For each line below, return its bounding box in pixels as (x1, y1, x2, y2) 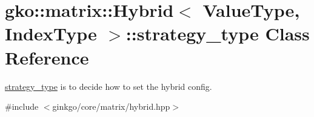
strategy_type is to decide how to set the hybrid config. (5, 80, 212, 92)
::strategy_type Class (125, 21, 310, 46)
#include (5, 100, 39, 113)
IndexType (5, 21, 97, 46)
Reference (5, 45, 89, 69)
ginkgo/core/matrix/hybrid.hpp (52, 100, 170, 113)
